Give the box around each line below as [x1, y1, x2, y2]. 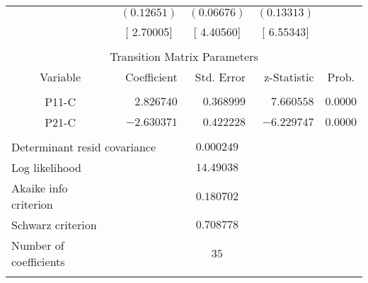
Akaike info [11, 180, 68, 196]
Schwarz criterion [11, 216, 97, 233]
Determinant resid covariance [11, 139, 156, 155]
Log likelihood [11, 159, 81, 175]
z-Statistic [264, 69, 314, 85]
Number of [11, 237, 64, 253]
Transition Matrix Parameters [110, 48, 258, 64]
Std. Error [195, 69, 246, 85]
